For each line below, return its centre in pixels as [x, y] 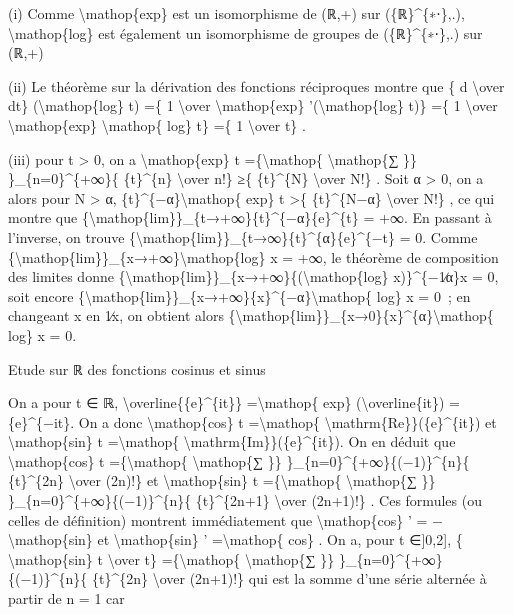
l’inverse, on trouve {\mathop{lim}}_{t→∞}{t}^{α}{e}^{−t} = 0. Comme [243, 236]
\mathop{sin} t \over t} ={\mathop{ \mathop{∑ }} [171, 558]
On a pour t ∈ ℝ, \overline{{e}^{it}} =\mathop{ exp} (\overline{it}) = [234, 402]
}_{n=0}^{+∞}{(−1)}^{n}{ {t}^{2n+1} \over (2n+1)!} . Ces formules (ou [245, 500]
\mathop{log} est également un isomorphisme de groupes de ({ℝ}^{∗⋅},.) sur [245, 32]
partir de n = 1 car [66, 598]
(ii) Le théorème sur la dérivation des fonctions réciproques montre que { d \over [256, 85]
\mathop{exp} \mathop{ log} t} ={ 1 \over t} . [157, 124]
